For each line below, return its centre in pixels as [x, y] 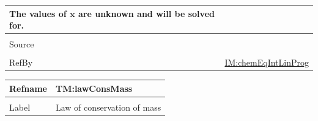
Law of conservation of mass [108, 107]
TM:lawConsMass [94, 88]
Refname [28, 88]
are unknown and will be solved [146, 13]
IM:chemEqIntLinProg [267, 62]
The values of [38, 13]
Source [22, 44]
